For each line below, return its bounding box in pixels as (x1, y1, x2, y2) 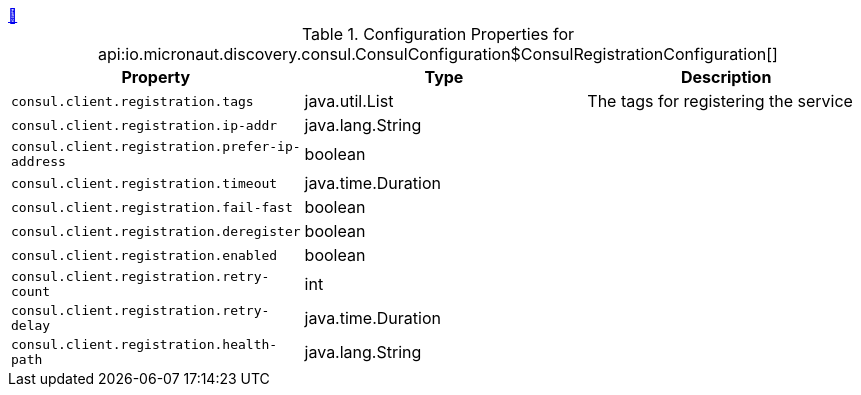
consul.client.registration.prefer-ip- (11, 139, 301, 154)
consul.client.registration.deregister (11, 223, 301, 239)
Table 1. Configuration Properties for (301, 24, 575, 44)
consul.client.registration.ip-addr (11, 117, 278, 133)
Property (121, 67, 191, 87)
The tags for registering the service (587, 91, 853, 111)
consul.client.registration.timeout (11, 175, 278, 191)
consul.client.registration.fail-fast (11, 199, 293, 215)
